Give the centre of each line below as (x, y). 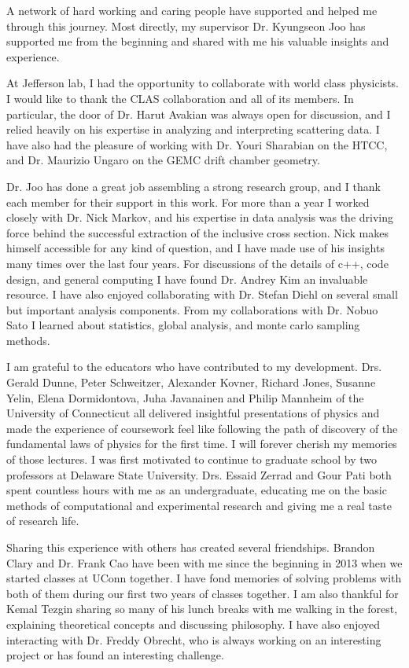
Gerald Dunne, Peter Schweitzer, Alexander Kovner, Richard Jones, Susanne (191, 382)
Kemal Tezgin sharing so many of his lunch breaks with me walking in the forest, (202, 609)
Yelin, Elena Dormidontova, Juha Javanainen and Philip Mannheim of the (185, 397)
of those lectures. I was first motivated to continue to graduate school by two (192, 459)
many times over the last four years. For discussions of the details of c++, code (197, 263)
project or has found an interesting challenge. (115, 655)
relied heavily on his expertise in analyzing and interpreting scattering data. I (193, 129)
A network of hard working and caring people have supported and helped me (192, 10)
